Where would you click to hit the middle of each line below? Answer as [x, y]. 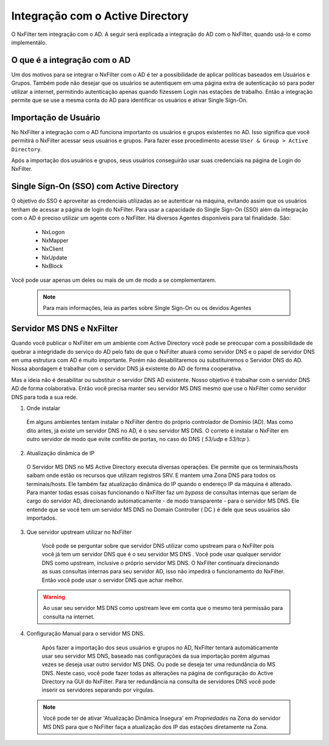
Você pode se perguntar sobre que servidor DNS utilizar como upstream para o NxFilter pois [158, 546]
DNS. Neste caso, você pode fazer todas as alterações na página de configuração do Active [157, 673]
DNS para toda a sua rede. [44, 397]
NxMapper [55, 240]
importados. [42, 518]
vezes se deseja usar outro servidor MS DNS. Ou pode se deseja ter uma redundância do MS [158, 664]
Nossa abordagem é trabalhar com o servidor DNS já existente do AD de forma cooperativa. [127, 368]
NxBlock [52, 266]
